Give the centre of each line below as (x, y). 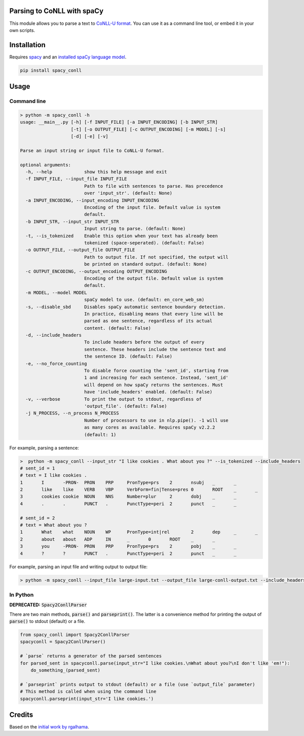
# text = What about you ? (53, 525)
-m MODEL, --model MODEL (56, 292)
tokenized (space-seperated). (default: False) (144, 243)
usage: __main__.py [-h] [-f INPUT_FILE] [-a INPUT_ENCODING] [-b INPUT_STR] (119, 122)
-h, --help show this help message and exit (96, 172)
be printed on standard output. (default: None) (145, 264)
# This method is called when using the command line (88, 692)
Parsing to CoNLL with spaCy (56, 11)
